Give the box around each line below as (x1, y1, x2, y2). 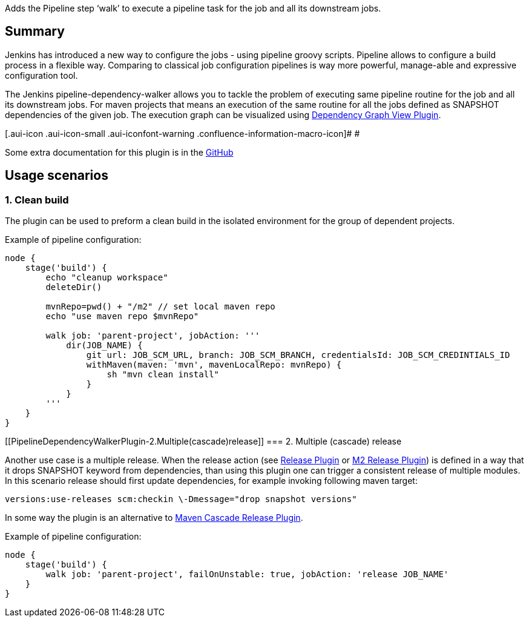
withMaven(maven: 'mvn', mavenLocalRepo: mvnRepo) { (86, 360, 342, 370)
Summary (5, 24, 65, 39)
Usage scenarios (5, 168, 108, 184)
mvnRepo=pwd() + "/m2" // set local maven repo (45, 302, 275, 312)
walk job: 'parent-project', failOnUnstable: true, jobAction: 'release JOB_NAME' (45, 569, 449, 580)
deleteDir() (45, 282, 102, 293)
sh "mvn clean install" (107, 369, 220, 380)
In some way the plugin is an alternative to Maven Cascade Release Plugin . (5, 512, 303, 523)
